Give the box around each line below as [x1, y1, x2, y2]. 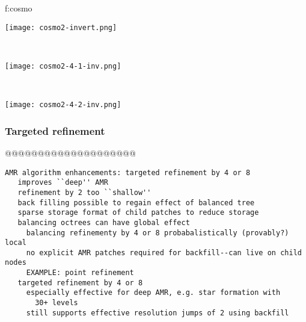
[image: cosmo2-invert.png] [5, 23, 117, 32]
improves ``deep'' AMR [17, 178, 108, 187]
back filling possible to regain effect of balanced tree [17, 198, 255, 207]
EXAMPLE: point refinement [26, 268, 134, 277]
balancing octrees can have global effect [17, 218, 190, 227]
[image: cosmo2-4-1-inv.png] [5, 61, 121, 70]
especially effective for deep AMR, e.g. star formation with [26, 288, 281, 297]
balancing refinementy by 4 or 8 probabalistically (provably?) [26, 228, 289, 237]
